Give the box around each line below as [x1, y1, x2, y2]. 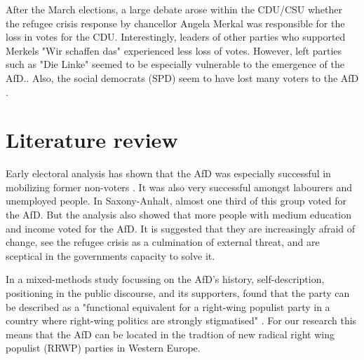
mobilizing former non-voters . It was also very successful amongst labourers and [6, 179, 352, 194]
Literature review [6, 125, 178, 154]
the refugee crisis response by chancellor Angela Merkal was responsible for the [6, 15, 345, 30]
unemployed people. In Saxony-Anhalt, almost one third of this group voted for [6, 193, 347, 208]
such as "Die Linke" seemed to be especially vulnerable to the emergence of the [6, 57, 344, 71]
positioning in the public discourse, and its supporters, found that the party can [6, 286, 350, 300]
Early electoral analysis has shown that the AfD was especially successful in [6, 166, 331, 181]
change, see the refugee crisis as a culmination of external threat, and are [6, 235, 320, 249]
